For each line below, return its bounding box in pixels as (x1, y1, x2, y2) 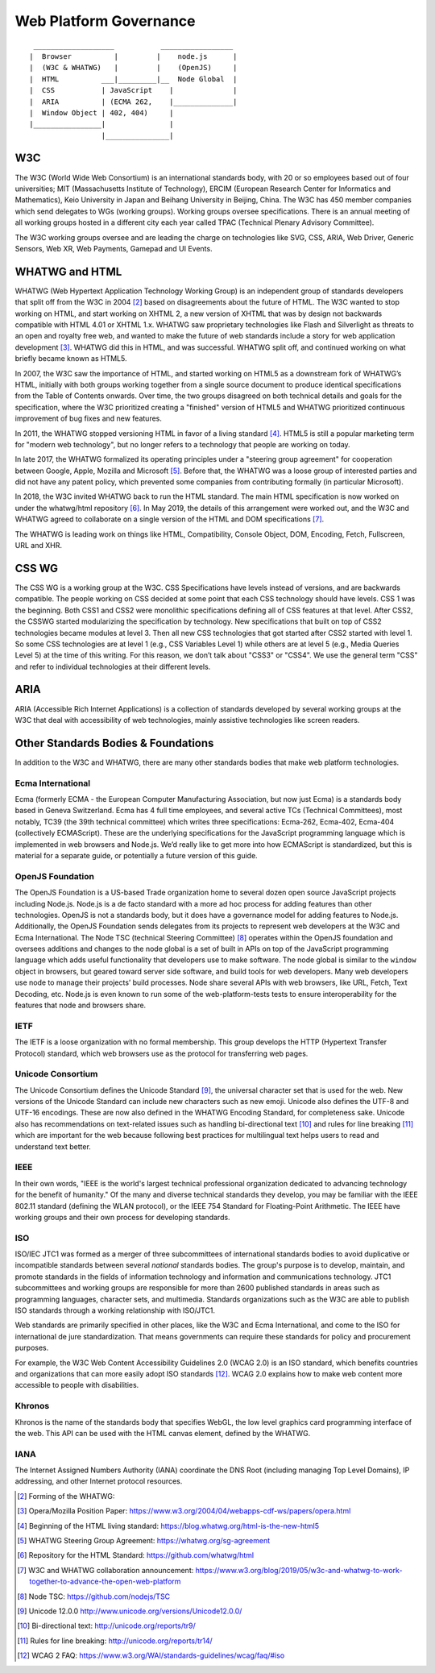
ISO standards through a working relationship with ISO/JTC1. (14, 1306, 215, 1315)
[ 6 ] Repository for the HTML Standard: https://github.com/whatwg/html (17, 1551, 254, 1560)
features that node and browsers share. (14, 1000, 147, 1011)
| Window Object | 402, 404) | (29, 108, 174, 117)
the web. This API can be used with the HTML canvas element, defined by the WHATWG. (14, 1428, 311, 1438)
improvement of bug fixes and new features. (14, 413, 163, 423)
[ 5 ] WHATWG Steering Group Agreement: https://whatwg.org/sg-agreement (17, 1536, 271, 1546)
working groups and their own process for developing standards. (14, 1212, 230, 1222)
